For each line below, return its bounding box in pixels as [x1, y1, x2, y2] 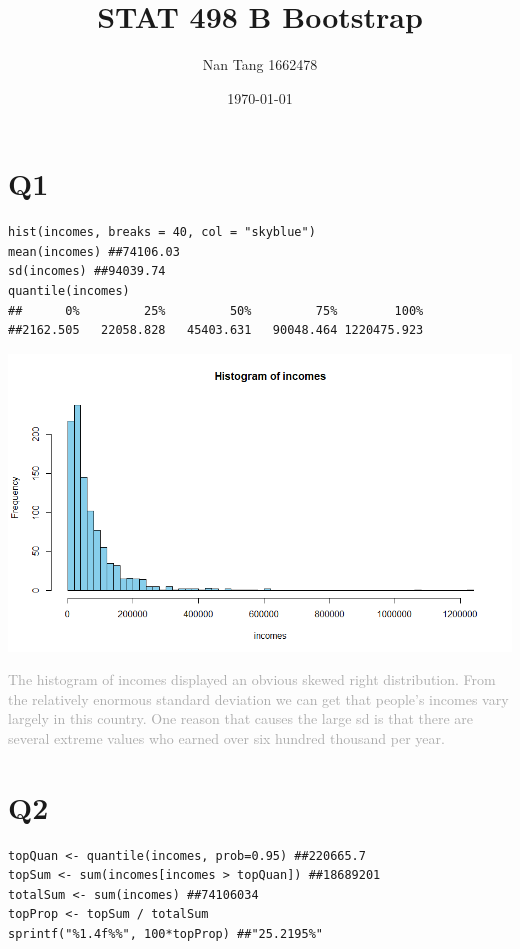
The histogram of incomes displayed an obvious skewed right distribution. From [8, 669, 496, 690]
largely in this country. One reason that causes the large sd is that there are [8, 708, 474, 729]
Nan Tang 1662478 [202, 54, 318, 75]
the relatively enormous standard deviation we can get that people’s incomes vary [8, 688, 509, 709]
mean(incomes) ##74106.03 [8, 244, 180, 259]
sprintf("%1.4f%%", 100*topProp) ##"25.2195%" [8, 927, 323, 942]
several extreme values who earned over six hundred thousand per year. [8, 727, 445, 748]
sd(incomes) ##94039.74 [8, 264, 166, 279]
